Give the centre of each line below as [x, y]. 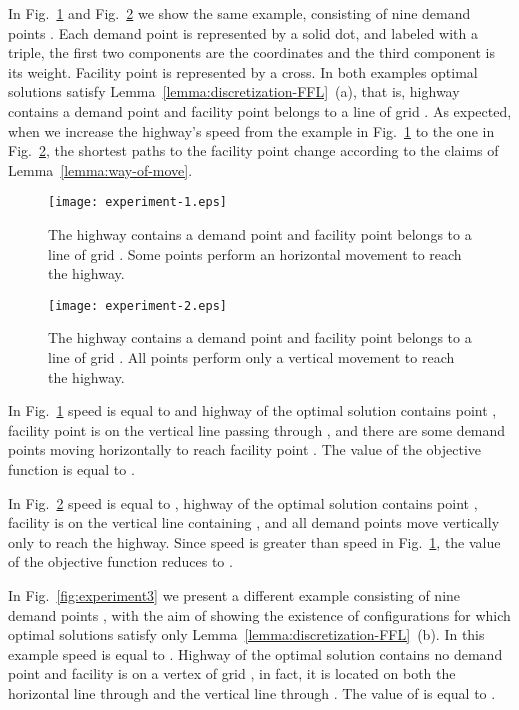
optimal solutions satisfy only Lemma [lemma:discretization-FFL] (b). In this [246, 634]
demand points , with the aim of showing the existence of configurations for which [259, 614]
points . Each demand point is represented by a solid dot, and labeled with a [243, 32]
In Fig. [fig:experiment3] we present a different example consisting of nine [234, 594]
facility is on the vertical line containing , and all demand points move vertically [254, 522]
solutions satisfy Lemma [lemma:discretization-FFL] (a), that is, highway [234, 91]
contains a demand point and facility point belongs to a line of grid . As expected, [260, 110]
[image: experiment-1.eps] [137, 202]
